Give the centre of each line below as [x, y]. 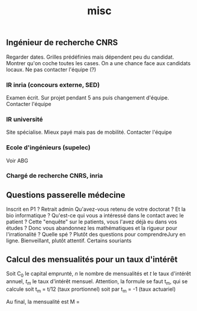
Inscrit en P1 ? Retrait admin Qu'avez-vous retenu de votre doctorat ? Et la [96, 209]
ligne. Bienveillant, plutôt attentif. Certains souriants [69, 241]
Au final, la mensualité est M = [43, 302]
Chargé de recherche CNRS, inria [55, 176]
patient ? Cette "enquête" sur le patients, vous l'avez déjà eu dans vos [92, 222]
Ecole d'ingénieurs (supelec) [48, 148]
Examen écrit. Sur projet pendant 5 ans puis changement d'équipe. [88, 97]
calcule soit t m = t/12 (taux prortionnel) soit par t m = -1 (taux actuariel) [91, 290]
